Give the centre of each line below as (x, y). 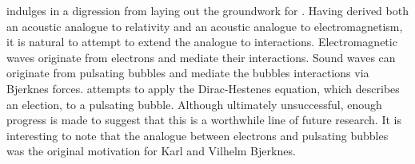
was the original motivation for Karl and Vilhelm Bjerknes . (151, 151)
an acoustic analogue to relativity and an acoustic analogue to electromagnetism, (205, 26)
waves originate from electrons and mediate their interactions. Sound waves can (201, 57)
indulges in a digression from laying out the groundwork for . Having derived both (207, 10)
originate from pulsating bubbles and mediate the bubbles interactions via (188, 73)
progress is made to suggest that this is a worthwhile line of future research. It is (204, 120)
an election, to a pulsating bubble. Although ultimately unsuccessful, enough (194, 104)
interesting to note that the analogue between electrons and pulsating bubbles (198, 135)
